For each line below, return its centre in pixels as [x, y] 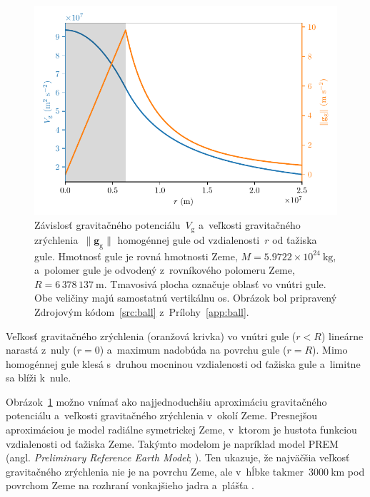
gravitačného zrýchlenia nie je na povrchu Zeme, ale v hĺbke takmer [155, 471]
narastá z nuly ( [41, 350]
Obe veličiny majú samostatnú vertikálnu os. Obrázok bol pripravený [186, 298]
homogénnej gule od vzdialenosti [189, 239]
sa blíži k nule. [39, 378]
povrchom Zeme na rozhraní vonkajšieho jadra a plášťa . [130, 485]
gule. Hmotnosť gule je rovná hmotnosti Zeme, [136, 256]
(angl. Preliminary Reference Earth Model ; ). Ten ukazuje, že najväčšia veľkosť [178, 457]
